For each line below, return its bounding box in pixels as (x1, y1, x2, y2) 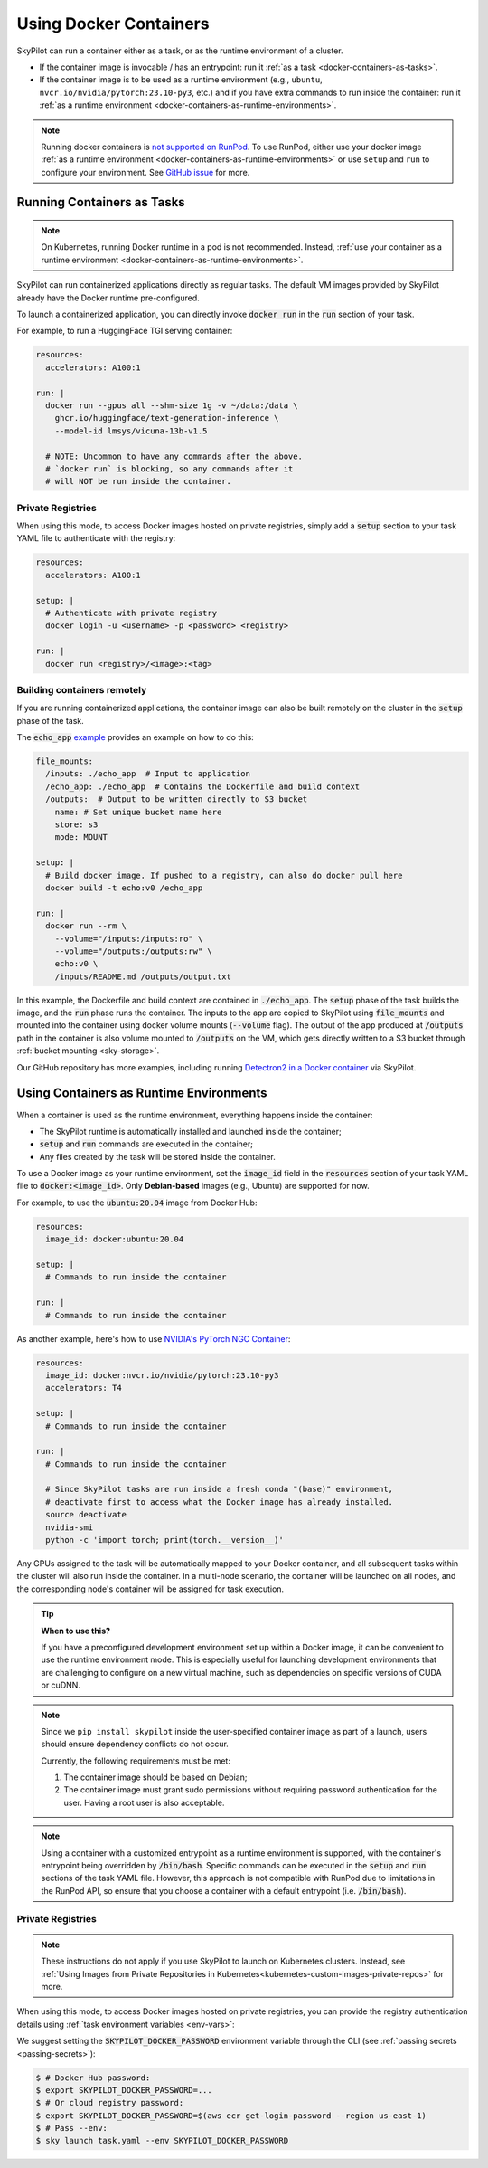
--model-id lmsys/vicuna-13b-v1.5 (54, 425, 208, 436)
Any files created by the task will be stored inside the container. (39, 1151, 276, 1162)
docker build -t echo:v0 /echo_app (45, 882, 203, 893)
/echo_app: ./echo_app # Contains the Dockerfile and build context (45, 781, 361, 792)
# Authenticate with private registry (45, 607, 217, 618)
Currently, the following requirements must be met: (41, 1755, 230, 1766)
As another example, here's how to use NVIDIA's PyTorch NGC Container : (16, 1333, 291, 1344)
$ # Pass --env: (35, 2123, 108, 2134)
